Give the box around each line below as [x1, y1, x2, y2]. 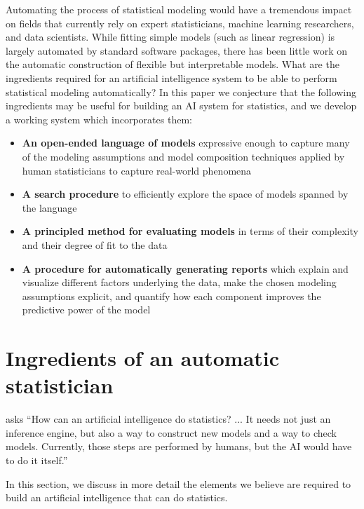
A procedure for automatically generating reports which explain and [22, 261, 349, 276]
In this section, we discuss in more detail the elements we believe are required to [6, 476, 351, 491]
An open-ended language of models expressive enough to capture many [22, 135, 350, 150]
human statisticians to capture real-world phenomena [22, 163, 252, 177]
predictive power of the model [22, 302, 151, 317]
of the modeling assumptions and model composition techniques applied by [22, 149, 345, 163]
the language [22, 200, 77, 215]
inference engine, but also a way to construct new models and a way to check [6, 425, 337, 440]
